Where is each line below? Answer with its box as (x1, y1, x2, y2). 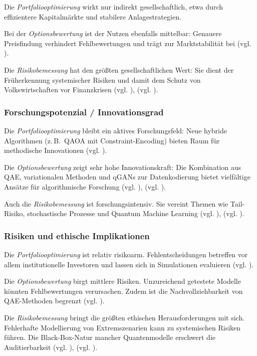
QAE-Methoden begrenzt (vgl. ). (4, 295, 105, 306)
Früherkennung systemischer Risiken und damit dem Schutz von (4, 74, 201, 85)
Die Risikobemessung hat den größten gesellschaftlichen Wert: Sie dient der (4, 64, 234, 75)
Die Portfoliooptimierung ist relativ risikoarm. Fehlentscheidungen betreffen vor (4, 249, 248, 259)
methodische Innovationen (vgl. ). (4, 145, 107, 155)
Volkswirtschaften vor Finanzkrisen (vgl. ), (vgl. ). (4, 84, 158, 95)
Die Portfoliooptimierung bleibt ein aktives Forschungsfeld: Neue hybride (4, 125, 227, 135)
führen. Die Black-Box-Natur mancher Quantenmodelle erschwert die (4, 332, 216, 342)
